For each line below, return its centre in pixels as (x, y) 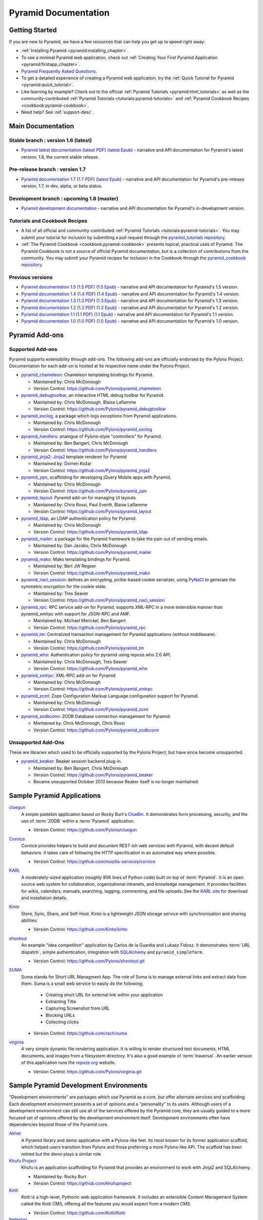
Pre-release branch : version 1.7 (47, 169)
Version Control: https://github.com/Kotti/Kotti (79, 1213)
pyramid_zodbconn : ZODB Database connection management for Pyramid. (96, 716)
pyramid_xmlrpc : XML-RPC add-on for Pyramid (68, 675)
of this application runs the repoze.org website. (69, 1063)
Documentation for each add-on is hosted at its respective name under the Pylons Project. (100, 366)
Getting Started (33, 30)
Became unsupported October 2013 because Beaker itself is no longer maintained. (116, 782)
